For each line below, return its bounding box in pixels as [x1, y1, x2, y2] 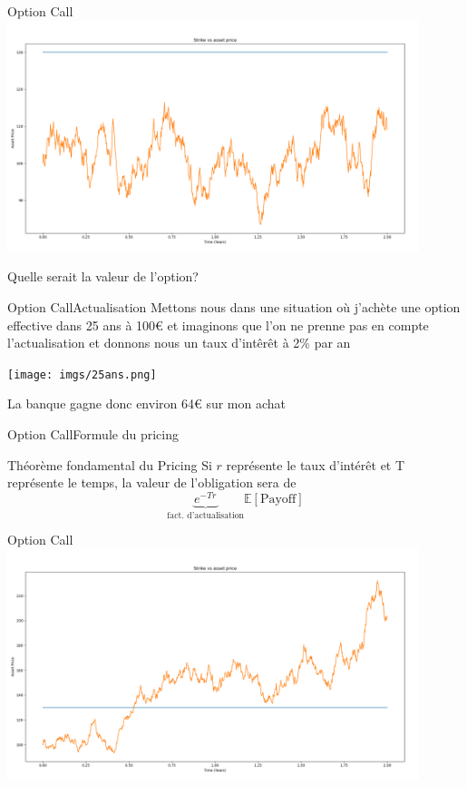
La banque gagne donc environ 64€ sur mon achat [7, 394, 287, 413]
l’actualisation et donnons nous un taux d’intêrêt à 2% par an [7, 333, 351, 352]
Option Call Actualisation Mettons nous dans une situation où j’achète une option [7, 298, 461, 316]
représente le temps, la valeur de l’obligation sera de [7, 473, 297, 492]
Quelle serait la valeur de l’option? [7, 267, 199, 286]
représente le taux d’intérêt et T [226, 455, 405, 474]
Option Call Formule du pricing [7, 425, 179, 444]
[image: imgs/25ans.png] [7, 368, 157, 381]
